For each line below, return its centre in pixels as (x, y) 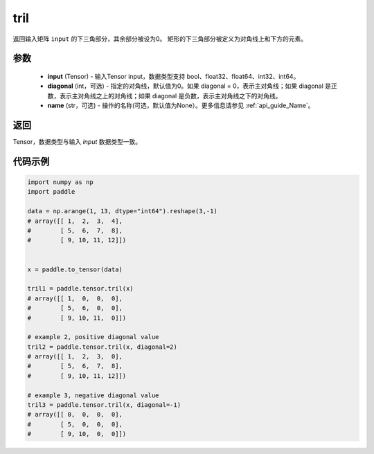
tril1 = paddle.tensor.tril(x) (81, 289)
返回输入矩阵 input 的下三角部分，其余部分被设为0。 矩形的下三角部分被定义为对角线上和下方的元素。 (160, 39)
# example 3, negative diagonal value (93, 395)
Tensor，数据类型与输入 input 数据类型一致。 (77, 142)
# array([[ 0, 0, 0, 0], (75, 415)
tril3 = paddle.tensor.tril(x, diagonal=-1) (104, 405)
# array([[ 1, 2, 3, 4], (75, 221)
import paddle (51, 192)
